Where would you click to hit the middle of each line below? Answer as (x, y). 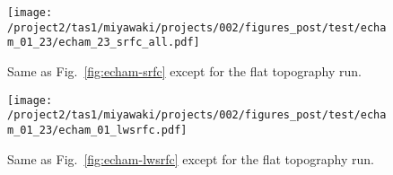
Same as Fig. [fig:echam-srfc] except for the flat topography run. (184, 70)
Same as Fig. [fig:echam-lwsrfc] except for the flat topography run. (191, 158)
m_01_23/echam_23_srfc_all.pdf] (104, 43)
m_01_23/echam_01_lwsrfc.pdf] (97, 130)
